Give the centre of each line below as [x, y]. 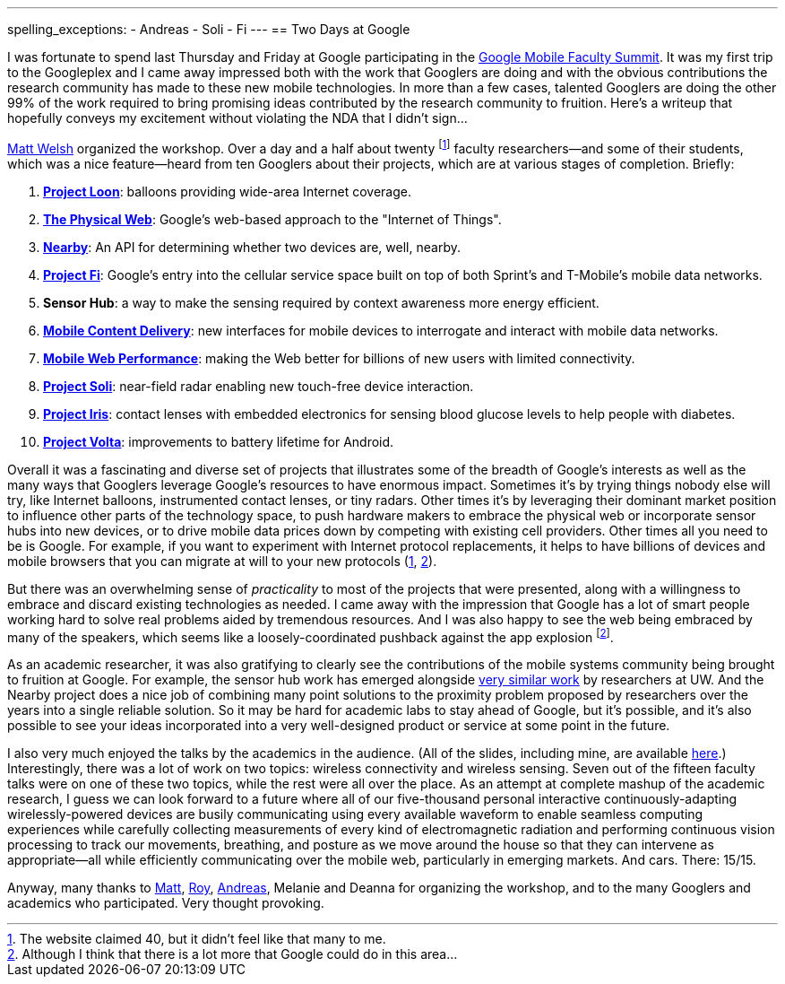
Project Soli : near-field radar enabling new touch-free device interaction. [259, 386]
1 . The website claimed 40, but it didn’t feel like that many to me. [197, 939]
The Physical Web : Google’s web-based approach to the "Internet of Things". [272, 219]
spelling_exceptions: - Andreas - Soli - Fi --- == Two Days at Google [209, 29]
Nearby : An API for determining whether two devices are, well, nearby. [252, 247]
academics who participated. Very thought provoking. [166, 903]
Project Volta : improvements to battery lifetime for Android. [219, 441]
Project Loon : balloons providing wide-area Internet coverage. [227, 191]
